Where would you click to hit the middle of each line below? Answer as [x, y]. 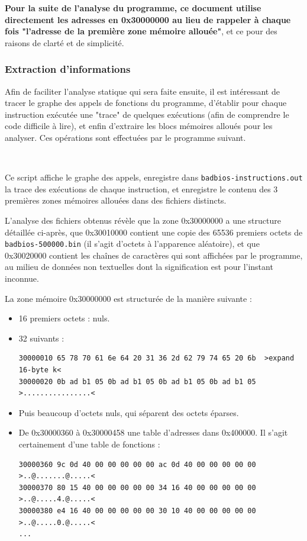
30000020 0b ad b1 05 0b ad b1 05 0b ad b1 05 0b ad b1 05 [137, 381]
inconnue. [22, 278]
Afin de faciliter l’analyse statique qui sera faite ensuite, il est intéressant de [142, 91]
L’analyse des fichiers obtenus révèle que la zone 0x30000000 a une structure [143, 220]
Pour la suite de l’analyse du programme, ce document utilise [133, 8]
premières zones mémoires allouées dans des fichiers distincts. [116, 200]
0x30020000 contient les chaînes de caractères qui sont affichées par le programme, [154, 255]
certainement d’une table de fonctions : [89, 444]
